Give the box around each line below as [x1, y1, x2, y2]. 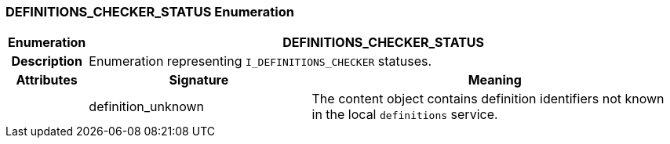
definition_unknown [89, 99, 205, 115]
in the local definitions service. [311, 106, 498, 123]
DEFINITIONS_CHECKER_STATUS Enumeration [5, 4, 294, 20]
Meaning [468, 72, 522, 88]
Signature [169, 72, 229, 88]
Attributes [16, 72, 78, 88]
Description [11, 53, 82, 70]
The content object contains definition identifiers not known [311, 91, 665, 107]
